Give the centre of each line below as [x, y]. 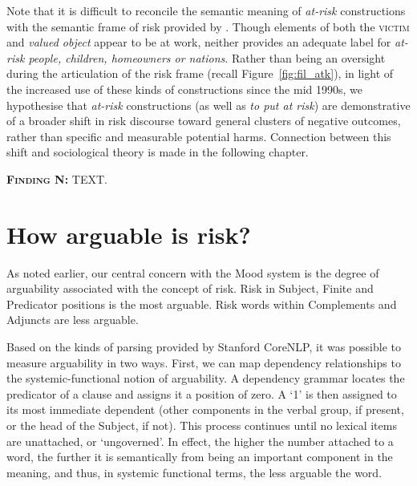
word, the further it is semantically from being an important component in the [200, 457]
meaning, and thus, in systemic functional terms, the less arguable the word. [194, 472]
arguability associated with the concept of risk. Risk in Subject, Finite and [190, 288]
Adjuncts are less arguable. [73, 320]
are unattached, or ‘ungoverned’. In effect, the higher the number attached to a [200, 441]
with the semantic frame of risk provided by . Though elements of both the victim [208, 26]
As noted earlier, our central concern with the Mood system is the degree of [193, 272]
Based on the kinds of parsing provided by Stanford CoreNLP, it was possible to [204, 347]
